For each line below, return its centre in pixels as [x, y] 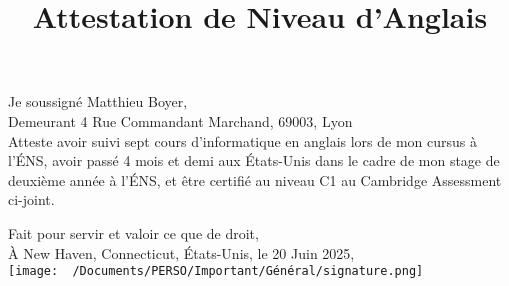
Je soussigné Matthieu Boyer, [98, 101]
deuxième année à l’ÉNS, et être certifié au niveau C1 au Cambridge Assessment [255, 179]
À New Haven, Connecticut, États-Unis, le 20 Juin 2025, [181, 252]
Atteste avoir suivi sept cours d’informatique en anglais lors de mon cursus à [243, 140]
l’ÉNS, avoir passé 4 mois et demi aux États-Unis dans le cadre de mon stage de [254, 160]
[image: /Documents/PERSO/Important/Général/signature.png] [216, 271]
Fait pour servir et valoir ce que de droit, [133, 232]
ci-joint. [31, 199]
